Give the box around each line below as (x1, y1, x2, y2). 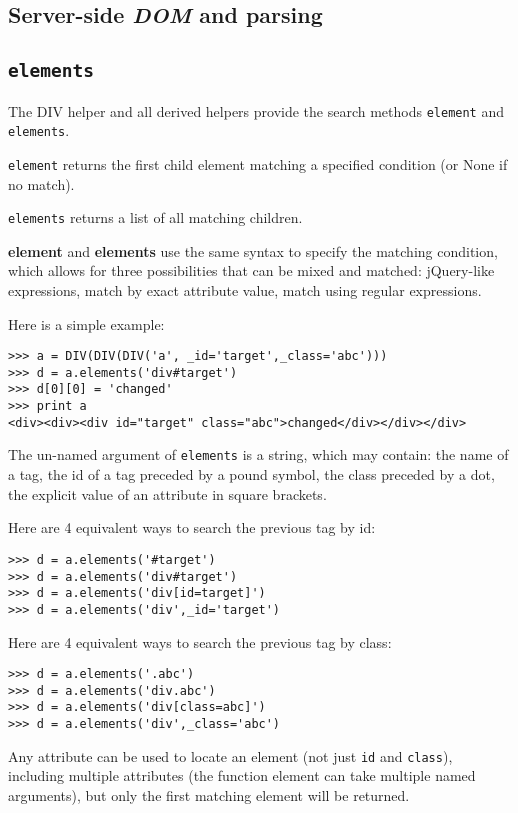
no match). (8, 173, 75, 194)
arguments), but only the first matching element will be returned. (8, 784, 410, 805)
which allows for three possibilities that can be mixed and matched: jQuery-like (8, 260, 495, 281)
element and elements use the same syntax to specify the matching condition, (8, 240, 498, 261)
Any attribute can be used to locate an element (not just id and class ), (8, 745, 453, 766)
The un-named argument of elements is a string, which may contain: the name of (8, 444, 509, 465)
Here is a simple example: (8, 313, 165, 334)
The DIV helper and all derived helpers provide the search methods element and (8, 100, 505, 121)
